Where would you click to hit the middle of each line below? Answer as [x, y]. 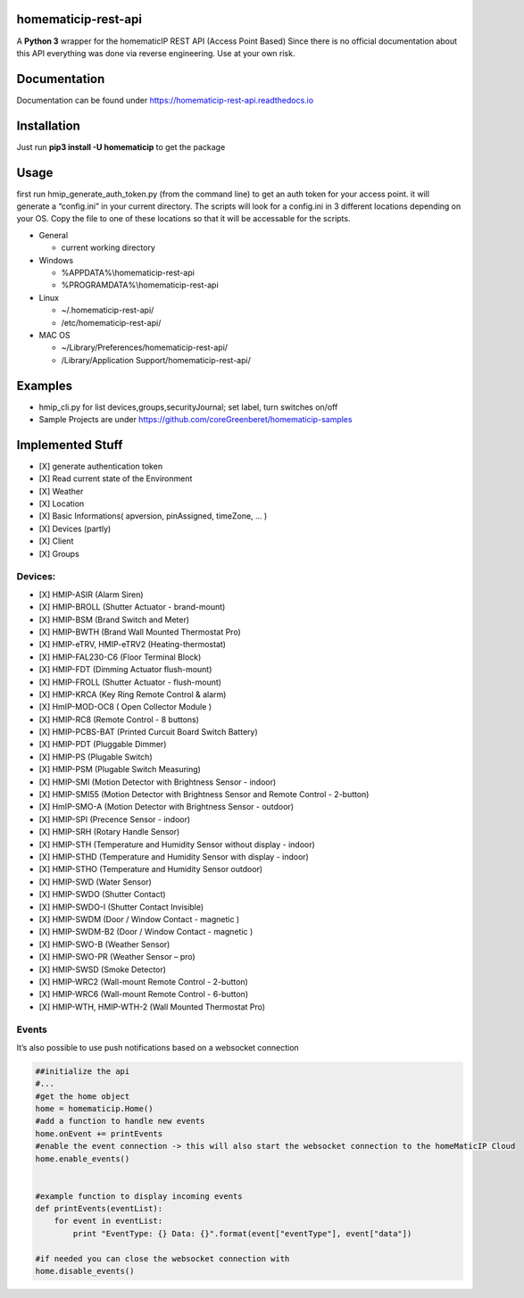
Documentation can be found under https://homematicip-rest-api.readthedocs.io [165, 100]
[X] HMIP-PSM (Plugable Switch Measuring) [120, 770]
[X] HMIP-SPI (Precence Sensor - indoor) [115, 819]
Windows [56, 260]
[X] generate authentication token [101, 466]
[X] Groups [59, 553]
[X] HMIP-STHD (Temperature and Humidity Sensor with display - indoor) [174, 856]
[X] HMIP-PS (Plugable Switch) [96, 757]
